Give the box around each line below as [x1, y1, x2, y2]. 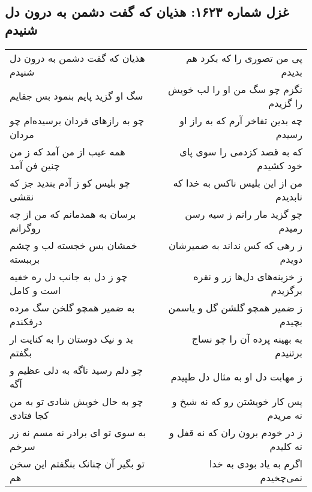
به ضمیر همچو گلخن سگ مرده [10, 300, 135, 314]
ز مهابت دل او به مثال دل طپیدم [170, 370, 302, 384]
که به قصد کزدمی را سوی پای [179, 144, 302, 158]
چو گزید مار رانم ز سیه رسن [185, 206, 302, 221]
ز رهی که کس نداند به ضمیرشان [168, 238, 302, 252]
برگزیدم [271, 283, 302, 297]
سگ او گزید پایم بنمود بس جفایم [10, 89, 143, 103]
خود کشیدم [257, 158, 302, 172]
